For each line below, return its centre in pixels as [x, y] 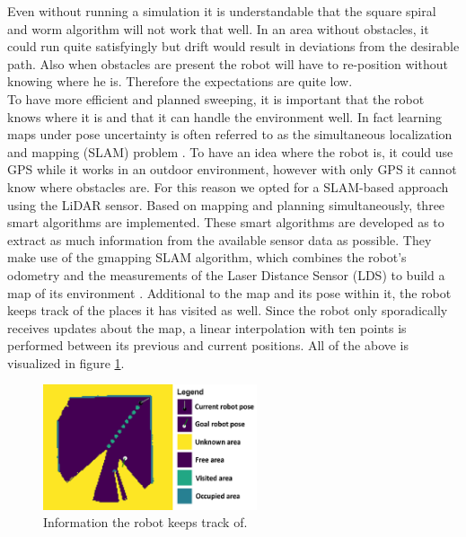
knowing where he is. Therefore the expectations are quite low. [180, 81]
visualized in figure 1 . [66, 362]
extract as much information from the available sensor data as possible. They [220, 239]
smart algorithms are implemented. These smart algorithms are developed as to [226, 222]
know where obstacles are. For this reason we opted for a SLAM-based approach [228, 186]
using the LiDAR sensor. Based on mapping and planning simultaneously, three [226, 204]
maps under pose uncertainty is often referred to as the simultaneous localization [230, 134]
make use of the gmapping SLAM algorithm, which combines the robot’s [207, 257]
